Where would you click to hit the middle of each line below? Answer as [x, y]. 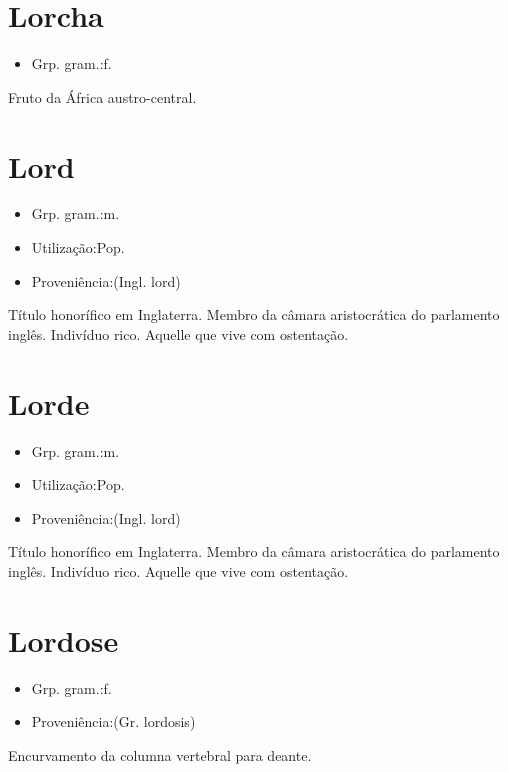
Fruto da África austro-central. [102, 96]
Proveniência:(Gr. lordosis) [113, 721]
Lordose [63, 639]
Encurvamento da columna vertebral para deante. [160, 754]
